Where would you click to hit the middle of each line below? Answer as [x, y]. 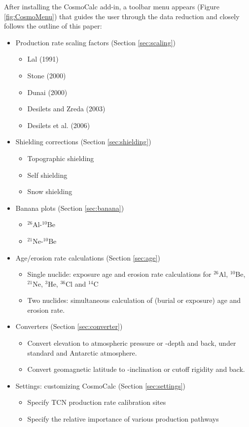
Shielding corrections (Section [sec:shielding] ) [83, 142]
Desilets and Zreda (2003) [66, 109]
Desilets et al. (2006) [59, 125]
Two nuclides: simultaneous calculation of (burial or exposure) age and [134, 300]
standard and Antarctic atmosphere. [82, 352]
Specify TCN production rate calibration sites [97, 402]
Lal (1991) [43, 59]
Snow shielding [50, 191]
